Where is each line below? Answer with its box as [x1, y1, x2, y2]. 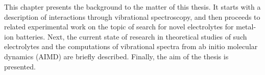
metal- [236, 21, 256, 32]
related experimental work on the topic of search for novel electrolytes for [4, 21, 234, 32]
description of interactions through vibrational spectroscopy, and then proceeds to [4, 11, 260, 22]
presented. [4, 61, 36, 71]
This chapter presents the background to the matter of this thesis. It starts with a [4, 2, 261, 12]
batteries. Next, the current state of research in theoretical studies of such [16, 31, 247, 42]
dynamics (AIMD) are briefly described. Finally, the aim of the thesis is [4, 51, 229, 61]
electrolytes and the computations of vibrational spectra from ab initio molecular [4, 41, 258, 52]
